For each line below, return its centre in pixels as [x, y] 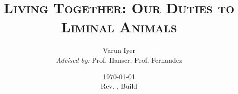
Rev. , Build [119, 86]
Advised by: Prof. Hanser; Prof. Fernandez [119, 59]
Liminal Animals [119, 27]
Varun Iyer [119, 50]
